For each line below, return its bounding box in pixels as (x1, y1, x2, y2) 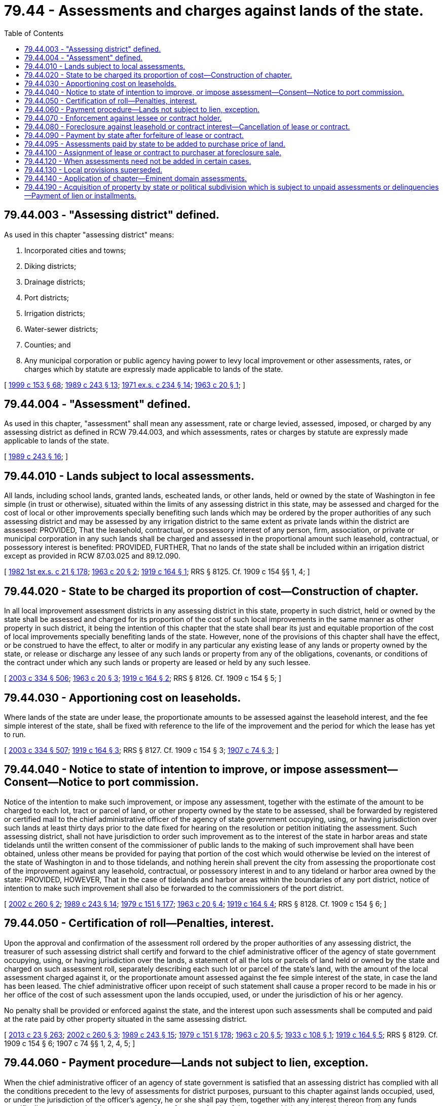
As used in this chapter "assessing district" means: (4, 230, 174, 239)
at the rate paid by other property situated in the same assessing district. (4, 1014, 247, 1023)
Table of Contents (4, 28, 64, 38)
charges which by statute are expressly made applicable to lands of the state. (24, 364, 283, 373)
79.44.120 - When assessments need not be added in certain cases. (24, 156, 251, 165)
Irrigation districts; (24, 308, 85, 318)
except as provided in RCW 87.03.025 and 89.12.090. (4, 551, 180, 561)
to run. (4, 730, 26, 739)
